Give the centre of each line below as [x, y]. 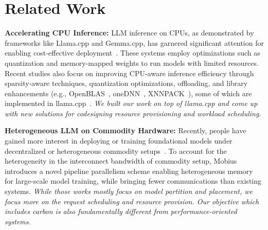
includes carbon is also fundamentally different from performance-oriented [121, 211]
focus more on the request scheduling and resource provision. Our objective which [132, 201]
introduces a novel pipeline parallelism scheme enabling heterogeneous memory [129, 171]
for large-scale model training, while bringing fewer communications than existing [133, 181]
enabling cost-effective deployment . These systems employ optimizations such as [132, 53]
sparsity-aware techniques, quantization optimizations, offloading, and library [126, 83]
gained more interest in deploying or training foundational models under [119, 141]
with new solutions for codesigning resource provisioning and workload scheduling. [133, 113]
